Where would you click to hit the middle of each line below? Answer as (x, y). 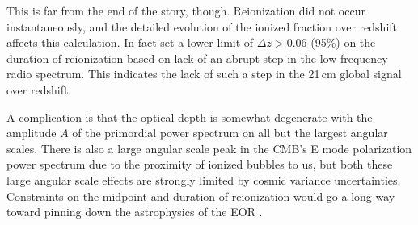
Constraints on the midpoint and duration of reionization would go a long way (201, 196)
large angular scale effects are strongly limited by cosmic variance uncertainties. (204, 179)
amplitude (32, 133)
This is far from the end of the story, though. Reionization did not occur (186, 10)
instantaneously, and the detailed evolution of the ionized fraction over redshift (202, 26)
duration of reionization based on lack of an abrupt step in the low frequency (197, 58)
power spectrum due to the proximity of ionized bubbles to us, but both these (200, 164)
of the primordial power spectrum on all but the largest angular (230, 133)
